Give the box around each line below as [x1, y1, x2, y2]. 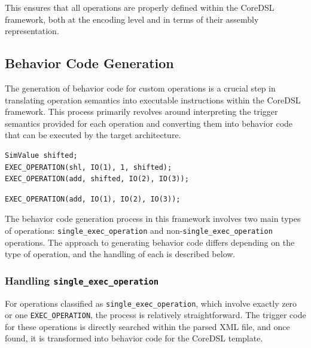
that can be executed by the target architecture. [5, 129, 181, 141]
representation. [5, 25, 59, 37]
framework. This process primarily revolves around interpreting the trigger [5, 105, 278, 118]
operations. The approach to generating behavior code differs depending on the [5, 236, 295, 248]
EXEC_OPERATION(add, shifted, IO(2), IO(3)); [5, 175, 189, 184]
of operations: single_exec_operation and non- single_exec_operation [5, 224, 273, 236]
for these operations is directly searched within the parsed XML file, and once [5, 320, 290, 332]
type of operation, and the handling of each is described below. [5, 248, 236, 260]
